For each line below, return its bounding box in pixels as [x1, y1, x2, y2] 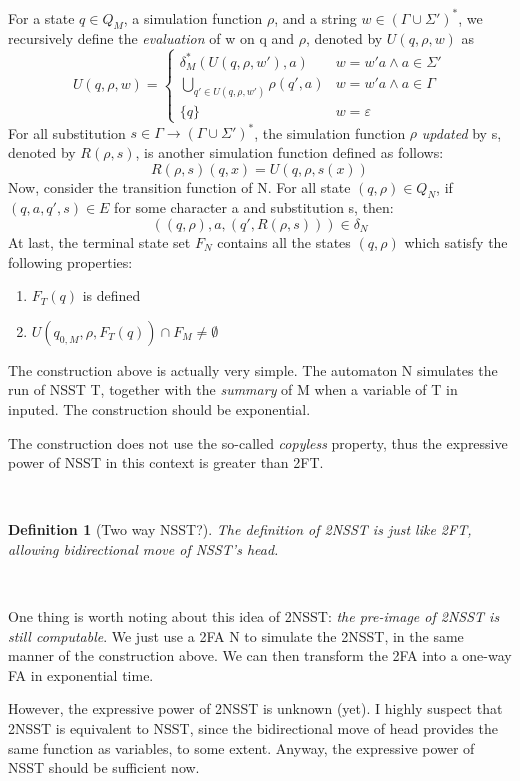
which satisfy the [404, 231, 508, 252]
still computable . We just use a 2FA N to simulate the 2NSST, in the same [8, 625, 464, 646]
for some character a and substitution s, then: [114, 197, 394, 218]
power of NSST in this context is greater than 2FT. [8, 452, 324, 473]
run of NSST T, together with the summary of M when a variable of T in [8, 379, 458, 400]
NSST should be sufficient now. [8, 757, 200, 778]
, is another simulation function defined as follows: [135, 141, 444, 162]
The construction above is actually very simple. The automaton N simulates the [8, 359, 498, 380]
